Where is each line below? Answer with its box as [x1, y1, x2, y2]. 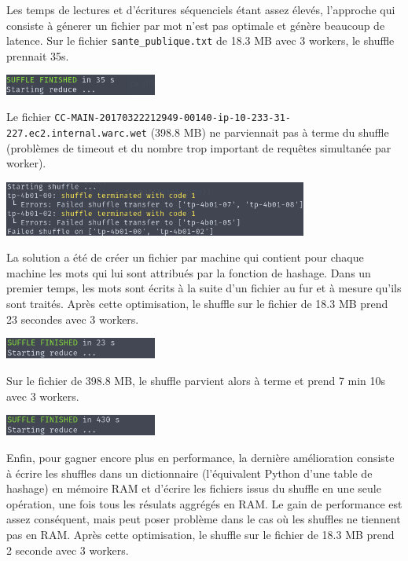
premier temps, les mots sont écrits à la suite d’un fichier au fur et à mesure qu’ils [6, 280, 402, 296]
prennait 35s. [6, 47, 69, 64]
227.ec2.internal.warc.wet [6, 127, 147, 139]
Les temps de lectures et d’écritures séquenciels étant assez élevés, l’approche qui [6, 2, 395, 17]
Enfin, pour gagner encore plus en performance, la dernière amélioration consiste [6, 449, 395, 466]
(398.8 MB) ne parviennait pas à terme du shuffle [150, 123, 389, 140]
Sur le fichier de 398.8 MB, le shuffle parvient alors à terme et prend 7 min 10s [6, 372, 386, 389]
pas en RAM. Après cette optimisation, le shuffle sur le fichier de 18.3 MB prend [6, 526, 395, 542]
